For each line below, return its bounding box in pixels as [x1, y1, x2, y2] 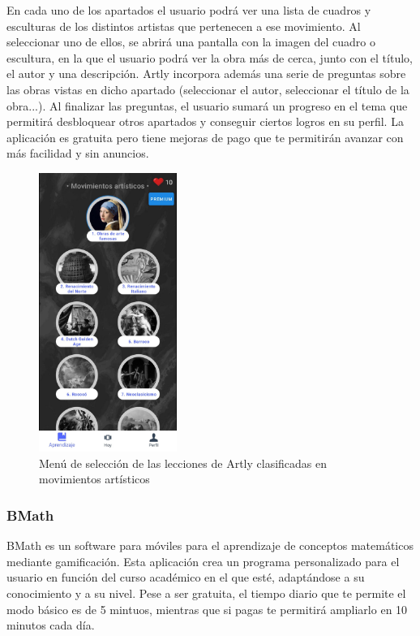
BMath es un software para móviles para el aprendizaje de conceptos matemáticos [6, 537, 414, 554]
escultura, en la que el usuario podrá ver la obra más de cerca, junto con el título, [6, 49, 413, 66]
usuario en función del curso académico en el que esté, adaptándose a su [6, 569, 365, 586]
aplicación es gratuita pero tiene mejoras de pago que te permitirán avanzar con [6, 128, 404, 145]
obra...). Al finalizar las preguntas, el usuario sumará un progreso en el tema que [6, 97, 408, 114]
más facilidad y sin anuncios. [6, 145, 149, 162]
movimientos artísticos [39, 470, 150, 487]
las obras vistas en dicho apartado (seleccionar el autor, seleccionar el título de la [6, 80, 409, 97]
